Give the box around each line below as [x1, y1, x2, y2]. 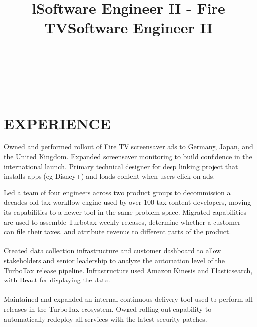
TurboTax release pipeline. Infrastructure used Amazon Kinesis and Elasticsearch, [4, 265, 253, 275]
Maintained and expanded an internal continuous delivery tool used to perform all [4, 294, 253, 304]
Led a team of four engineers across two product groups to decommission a [4, 187, 231, 197]
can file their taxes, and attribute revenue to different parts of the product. [4, 226, 231, 236]
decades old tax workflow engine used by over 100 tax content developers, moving [4, 197, 251, 207]
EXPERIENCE [4, 113, 111, 133]
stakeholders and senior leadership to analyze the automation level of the [4, 255, 225, 265]
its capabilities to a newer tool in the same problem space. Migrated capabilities [4, 207, 247, 217]
